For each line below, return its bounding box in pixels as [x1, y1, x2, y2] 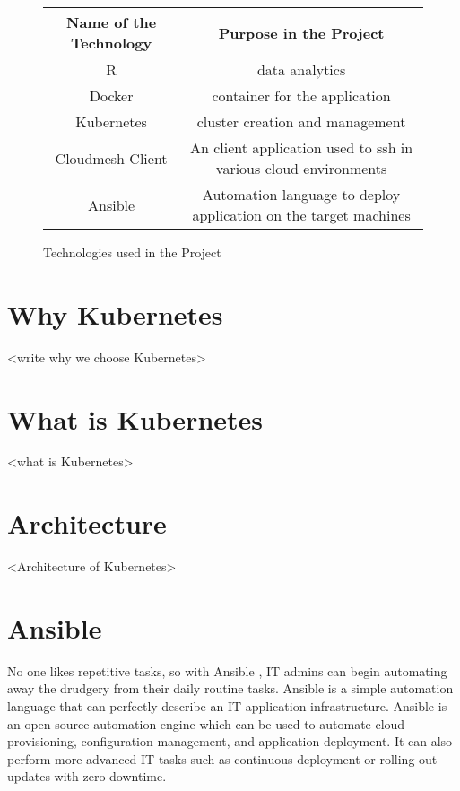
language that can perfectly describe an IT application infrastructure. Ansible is [7, 697, 447, 716]
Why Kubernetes [7, 295, 223, 332]
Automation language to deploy [202, 184, 401, 204]
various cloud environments [215, 158, 387, 178]
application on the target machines [192, 204, 411, 225]
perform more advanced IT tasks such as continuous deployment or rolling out [7, 749, 438, 768]
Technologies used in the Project [43, 243, 221, 261]
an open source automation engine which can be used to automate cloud [7, 714, 405, 733]
